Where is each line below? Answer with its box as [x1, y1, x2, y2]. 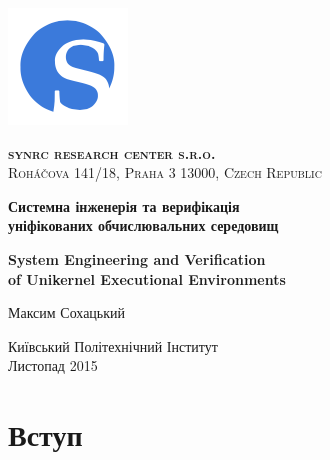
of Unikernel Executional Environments [8, 268, 286, 289]
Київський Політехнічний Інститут [8, 335, 218, 356]
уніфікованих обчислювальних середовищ [8, 215, 279, 236]
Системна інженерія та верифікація [8, 195, 240, 216]
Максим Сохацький [8, 302, 126, 323]
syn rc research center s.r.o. [8, 142, 216, 163]
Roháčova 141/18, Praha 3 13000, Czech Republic [8, 162, 322, 183]
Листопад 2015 [8, 355, 98, 376]
